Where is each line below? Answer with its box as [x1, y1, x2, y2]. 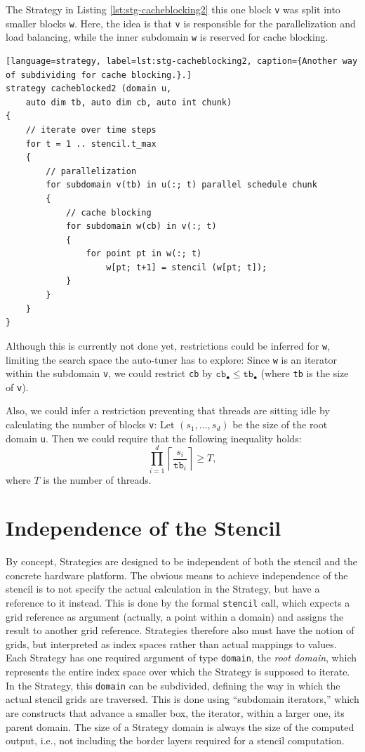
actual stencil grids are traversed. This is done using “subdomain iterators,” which [6, 692, 359, 706]
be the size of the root [232, 417, 328, 432]
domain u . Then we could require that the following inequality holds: [6, 430, 302, 445]
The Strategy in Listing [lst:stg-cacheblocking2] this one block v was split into [6, 2, 340, 16]
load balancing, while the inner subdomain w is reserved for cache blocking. [6, 29, 328, 44]
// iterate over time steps [25, 124, 157, 135]
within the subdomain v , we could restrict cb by [6, 366, 213, 381]
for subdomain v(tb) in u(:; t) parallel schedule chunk [46, 180, 317, 190]
